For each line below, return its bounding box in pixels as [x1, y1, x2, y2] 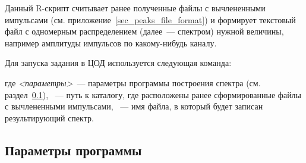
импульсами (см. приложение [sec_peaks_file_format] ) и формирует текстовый [5, 13, 296, 26]
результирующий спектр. [5, 111, 94, 124]
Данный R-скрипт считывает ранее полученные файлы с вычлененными [5, 2, 266, 14]
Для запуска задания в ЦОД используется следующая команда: [5, 57, 232, 69]
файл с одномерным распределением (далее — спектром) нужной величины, [5, 25, 284, 37]
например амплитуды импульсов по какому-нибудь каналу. [5, 36, 217, 49]
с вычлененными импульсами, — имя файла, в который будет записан [5, 100, 263, 112]
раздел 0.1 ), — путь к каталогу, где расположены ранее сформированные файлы [5, 88, 302, 101]
